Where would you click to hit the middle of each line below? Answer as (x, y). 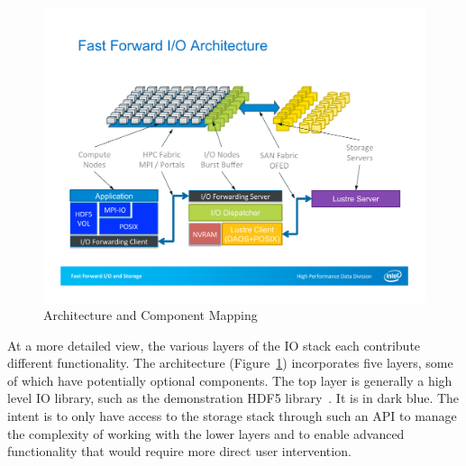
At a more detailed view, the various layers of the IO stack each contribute (214, 345)
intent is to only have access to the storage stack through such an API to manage (232, 416)
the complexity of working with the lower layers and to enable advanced (206, 433)
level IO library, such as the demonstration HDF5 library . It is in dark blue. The (233, 398)
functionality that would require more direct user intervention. (179, 451)
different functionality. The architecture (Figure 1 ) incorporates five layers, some (230, 363)
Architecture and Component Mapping (151, 315)
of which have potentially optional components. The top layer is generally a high (230, 380)
